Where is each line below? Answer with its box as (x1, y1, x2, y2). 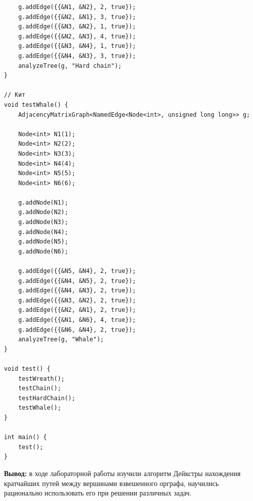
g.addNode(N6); (18, 248, 68, 255)
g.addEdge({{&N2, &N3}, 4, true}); (18, 32, 136, 40)
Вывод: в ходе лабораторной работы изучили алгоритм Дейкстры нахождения (4, 468, 241, 478)
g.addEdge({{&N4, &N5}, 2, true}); (18, 277, 136, 284)
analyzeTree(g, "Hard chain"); (18, 62, 122, 69)
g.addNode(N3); (18, 219, 68, 226)
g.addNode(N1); (18, 199, 68, 206)
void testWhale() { (4, 101, 68, 108)
